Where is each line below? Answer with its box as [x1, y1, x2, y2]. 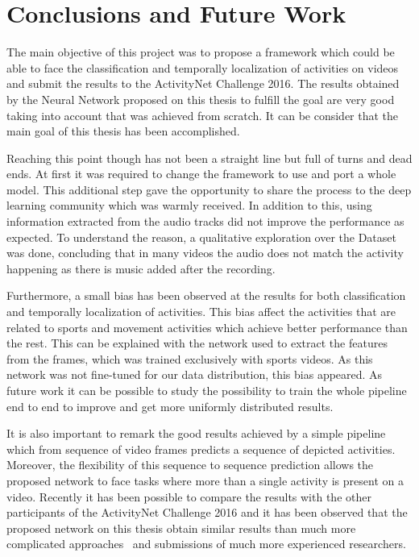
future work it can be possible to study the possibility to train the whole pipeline [6, 382, 407, 398]
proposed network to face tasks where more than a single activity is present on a [6, 472, 404, 488]
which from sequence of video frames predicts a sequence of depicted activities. [6, 440, 396, 457]
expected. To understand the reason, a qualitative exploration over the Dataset [6, 228, 396, 245]
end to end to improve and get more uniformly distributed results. [6, 397, 334, 414]
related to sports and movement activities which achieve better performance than [6, 318, 408, 335]
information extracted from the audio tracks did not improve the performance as [6, 213, 404, 230]
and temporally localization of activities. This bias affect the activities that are [6, 303, 396, 320]
